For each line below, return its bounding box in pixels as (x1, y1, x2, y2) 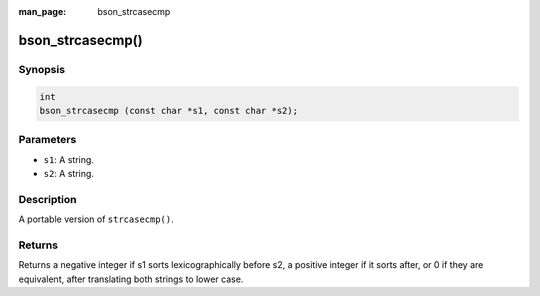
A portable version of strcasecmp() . (18, 213, 174, 225)
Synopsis (18, 62, 65, 76)
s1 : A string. (43, 153, 95, 165)
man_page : (18, 6, 67, 17)
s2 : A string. (43, 168, 95, 180)
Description (18, 192, 77, 206)
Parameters (18, 133, 77, 147)
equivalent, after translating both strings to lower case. (18, 273, 244, 285)
